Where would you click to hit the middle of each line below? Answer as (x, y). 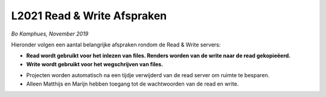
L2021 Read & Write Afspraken (89, 16)
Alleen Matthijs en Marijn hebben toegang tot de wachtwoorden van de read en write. (133, 84)
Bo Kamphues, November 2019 (50, 34)
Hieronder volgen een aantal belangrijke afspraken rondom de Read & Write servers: (116, 45)
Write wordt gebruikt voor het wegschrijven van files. (95, 64)
